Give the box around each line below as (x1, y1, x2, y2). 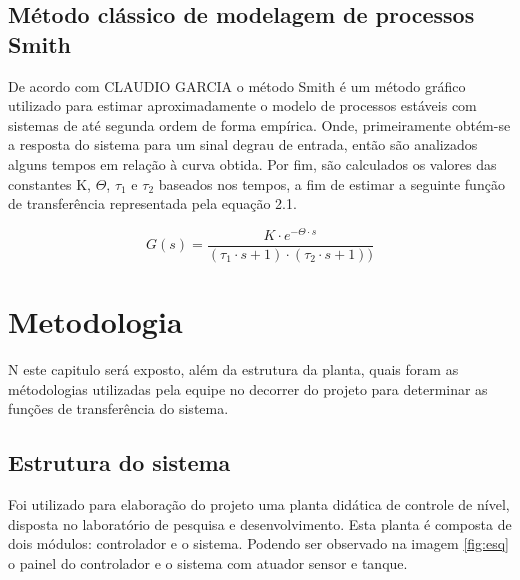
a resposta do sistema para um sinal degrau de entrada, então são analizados (8, 134, 478, 155)
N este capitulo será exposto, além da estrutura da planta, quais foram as (8, 359, 459, 380)
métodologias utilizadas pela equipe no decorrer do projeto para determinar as (8, 378, 488, 399)
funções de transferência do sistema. (8, 398, 229, 419)
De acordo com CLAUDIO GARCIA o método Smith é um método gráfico (8, 75, 466, 96)
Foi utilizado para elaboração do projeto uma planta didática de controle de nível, (8, 494, 510, 514)
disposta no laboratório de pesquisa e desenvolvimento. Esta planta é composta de (8, 513, 512, 534)
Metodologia (8, 301, 183, 342)
